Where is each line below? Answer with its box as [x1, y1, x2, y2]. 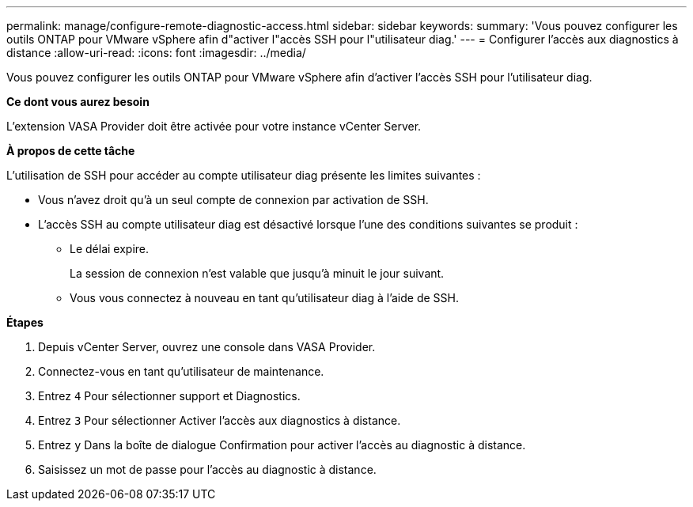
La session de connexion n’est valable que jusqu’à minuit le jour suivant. [70, 267, 445, 280]
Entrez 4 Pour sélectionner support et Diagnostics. [38, 389, 301, 403]
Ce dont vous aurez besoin [6, 95, 150, 108]
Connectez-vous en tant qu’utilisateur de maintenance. [38, 365, 324, 378]
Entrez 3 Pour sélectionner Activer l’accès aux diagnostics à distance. [38, 414, 401, 427]
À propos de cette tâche [6, 144, 135, 157]
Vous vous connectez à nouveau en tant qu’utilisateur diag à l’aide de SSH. [70, 291, 460, 305]
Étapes [6, 316, 44, 329]
